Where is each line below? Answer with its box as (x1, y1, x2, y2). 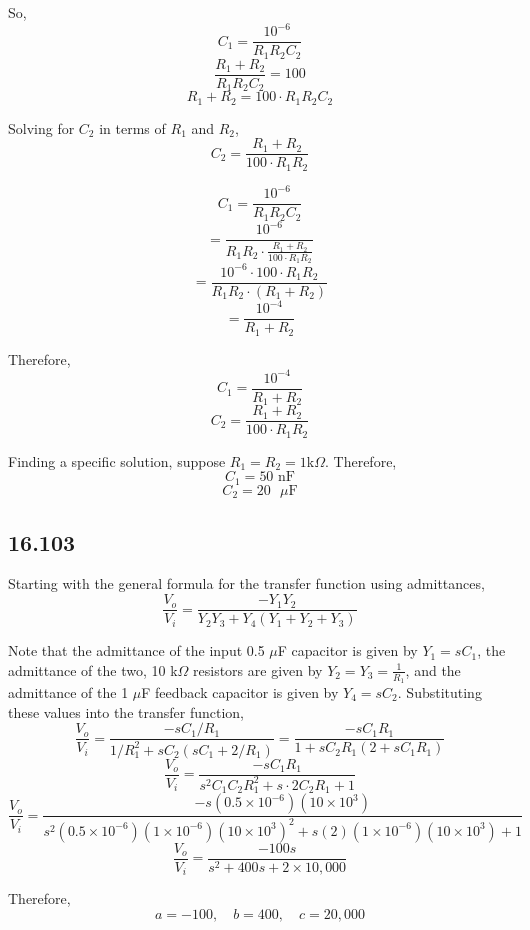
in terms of (99, 117, 166, 138)
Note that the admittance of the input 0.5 (8, 640, 265, 661)
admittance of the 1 (8, 681, 129, 702)
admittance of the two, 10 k (8, 659, 178, 680)
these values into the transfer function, (8, 701, 244, 722)
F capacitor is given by (277, 640, 418, 661)
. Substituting (397, 681, 482, 702)
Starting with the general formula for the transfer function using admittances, (8, 573, 485, 594)
